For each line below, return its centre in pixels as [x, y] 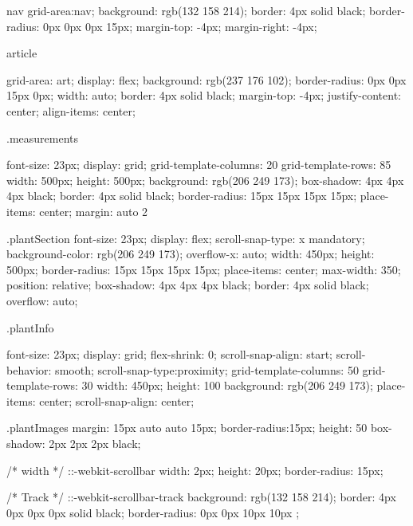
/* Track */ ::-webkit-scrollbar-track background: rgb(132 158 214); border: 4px [201, 497]
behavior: [29, 369]
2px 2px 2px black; [95, 444]
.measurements [43, 137]
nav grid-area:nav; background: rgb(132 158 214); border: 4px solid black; [186, 10]
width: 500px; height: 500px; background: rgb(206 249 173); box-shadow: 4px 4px [205, 180]
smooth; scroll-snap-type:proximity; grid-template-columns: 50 [207, 369]
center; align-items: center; [71, 110]
